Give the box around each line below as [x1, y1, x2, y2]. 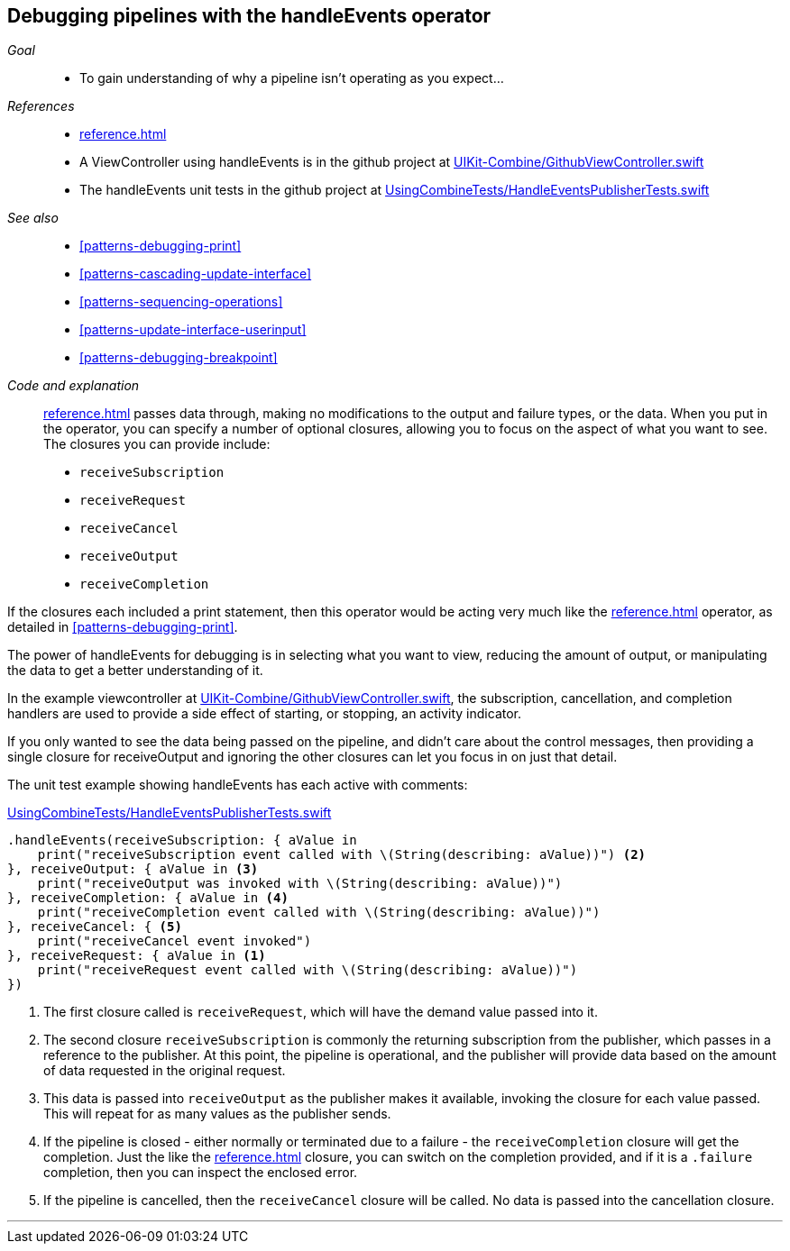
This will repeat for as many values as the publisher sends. [43, 1106, 391, 1122]
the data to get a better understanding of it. [7, 662, 263, 679]
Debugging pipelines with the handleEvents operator [7, 5, 491, 27]
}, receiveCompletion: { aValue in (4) [7, 890, 289, 906]
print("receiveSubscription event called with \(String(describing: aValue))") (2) [37, 847, 647, 863]
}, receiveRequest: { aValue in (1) [7, 948, 266, 963]
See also [7, 210, 59, 226]
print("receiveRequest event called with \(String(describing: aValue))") [37, 963, 578, 978]
